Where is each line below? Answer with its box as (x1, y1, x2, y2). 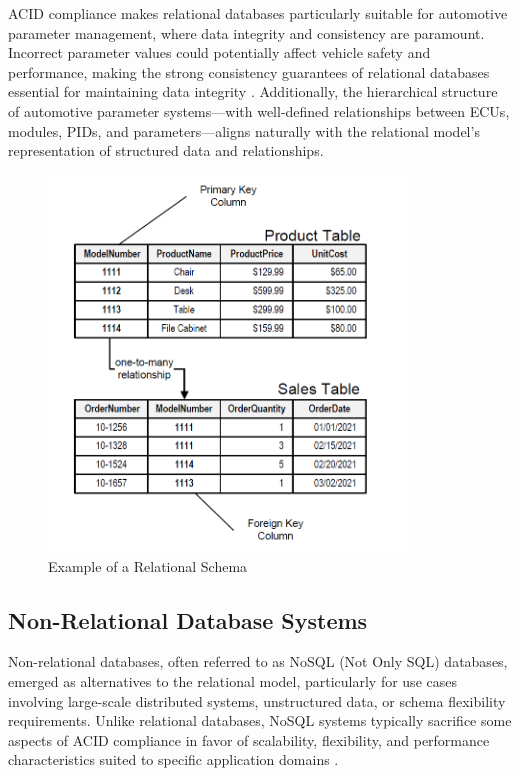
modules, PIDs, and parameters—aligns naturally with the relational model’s (8, 120, 480, 141)
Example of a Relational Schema (48, 555, 248, 576)
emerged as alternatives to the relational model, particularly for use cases (8, 670, 457, 691)
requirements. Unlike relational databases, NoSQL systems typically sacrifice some (8, 710, 512, 731)
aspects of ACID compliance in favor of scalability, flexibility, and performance (8, 729, 490, 750)
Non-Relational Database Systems (8, 604, 368, 635)
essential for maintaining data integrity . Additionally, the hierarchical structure (8, 81, 498, 102)
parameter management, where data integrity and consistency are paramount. (8, 22, 485, 43)
